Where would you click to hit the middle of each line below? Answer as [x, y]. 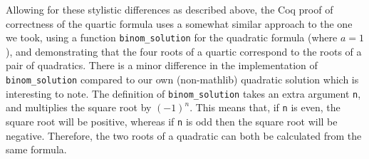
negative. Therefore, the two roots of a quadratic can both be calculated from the [184, 135]
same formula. [36, 149]
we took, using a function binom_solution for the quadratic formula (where [172, 37]
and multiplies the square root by [79, 107]
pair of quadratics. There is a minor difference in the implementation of [162, 65]
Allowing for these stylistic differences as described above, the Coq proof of [170, 9]
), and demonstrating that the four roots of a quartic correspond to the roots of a [184, 51]
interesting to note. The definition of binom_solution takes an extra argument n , [183, 93]
